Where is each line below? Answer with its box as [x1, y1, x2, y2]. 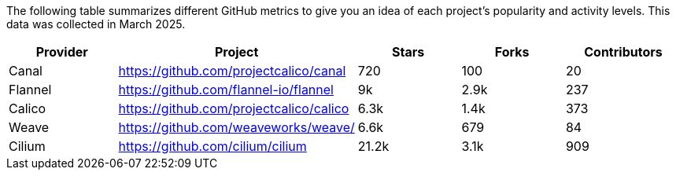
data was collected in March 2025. [6, 17, 186, 31]
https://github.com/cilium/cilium [118, 138, 307, 154]
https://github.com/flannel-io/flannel [118, 82, 334, 97]
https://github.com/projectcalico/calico [118, 101, 349, 116]
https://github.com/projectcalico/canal [118, 63, 346, 79]
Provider [35, 44, 88, 60]
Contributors [584, 44, 663, 60]
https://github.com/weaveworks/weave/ [118, 119, 355, 135]
